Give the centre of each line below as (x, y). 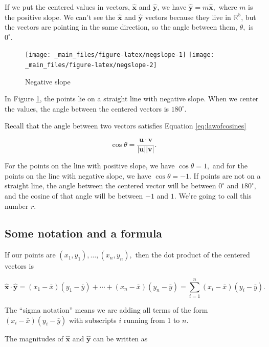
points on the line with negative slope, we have (78, 175)
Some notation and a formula (84, 233)
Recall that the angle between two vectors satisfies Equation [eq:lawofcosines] (126, 126)
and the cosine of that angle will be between (74, 195)
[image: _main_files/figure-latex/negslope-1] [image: (120, 55)
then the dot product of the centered (193, 255)
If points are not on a (227, 175)
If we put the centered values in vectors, (67, 7)
